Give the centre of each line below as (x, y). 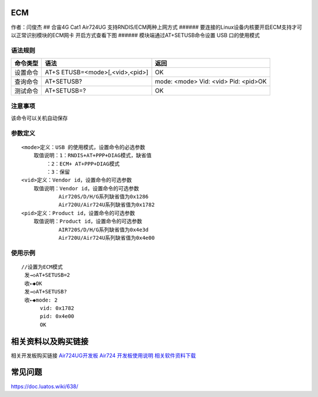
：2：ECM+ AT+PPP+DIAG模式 (83, 164)
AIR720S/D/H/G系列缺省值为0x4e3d (104, 229)
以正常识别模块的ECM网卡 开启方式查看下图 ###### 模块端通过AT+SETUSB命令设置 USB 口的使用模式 (135, 35)
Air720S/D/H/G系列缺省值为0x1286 (104, 197)
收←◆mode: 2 (41, 300)
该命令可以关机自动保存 (39, 118)
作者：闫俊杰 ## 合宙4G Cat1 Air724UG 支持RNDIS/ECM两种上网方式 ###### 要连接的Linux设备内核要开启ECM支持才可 (157, 27)
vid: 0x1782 (57, 308)
